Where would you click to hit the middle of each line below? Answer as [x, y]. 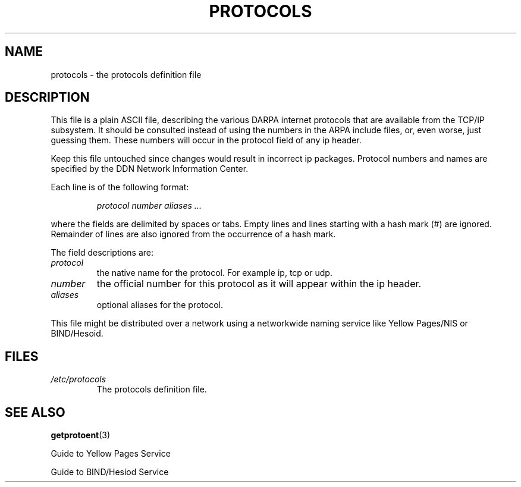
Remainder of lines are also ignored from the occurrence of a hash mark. [193, 234]
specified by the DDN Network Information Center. [150, 169]
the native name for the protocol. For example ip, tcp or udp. [214, 273]
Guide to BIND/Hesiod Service [110, 472]
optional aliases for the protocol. [160, 305]
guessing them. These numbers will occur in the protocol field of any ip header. [206, 140]
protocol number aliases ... [149, 206]
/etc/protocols [79, 379]
